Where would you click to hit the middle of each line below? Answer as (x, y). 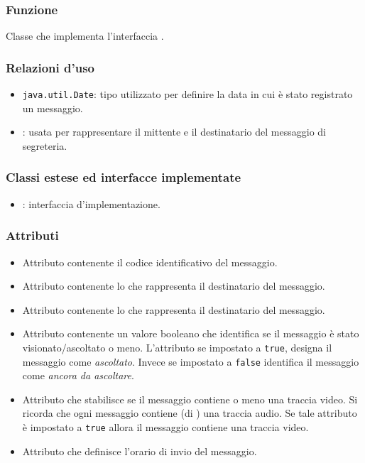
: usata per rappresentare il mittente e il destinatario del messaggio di (174, 132)
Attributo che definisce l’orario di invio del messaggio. (140, 451)
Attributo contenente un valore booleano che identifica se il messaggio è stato (191, 333)
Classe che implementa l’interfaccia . (85, 36)
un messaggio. (53, 108)
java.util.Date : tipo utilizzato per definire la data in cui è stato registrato (187, 94)
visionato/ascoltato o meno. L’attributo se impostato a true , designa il (177, 347)
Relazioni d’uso (50, 67)
